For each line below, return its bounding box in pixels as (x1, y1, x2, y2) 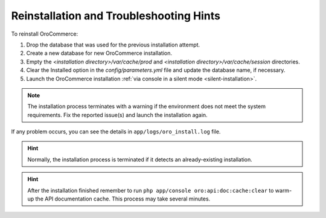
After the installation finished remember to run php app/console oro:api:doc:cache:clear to (27, 187, 274, 194)
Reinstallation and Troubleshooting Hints (11, 9, 220, 22)
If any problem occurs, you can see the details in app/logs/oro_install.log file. (11, 128, 221, 135)
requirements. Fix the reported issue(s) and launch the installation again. (27, 111, 208, 118)
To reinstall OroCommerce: (11, 30, 78, 37)
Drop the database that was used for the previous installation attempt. (26, 41, 200, 48)
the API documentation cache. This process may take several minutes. (35, 195, 211, 202)
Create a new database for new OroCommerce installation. (26, 50, 172, 57)
